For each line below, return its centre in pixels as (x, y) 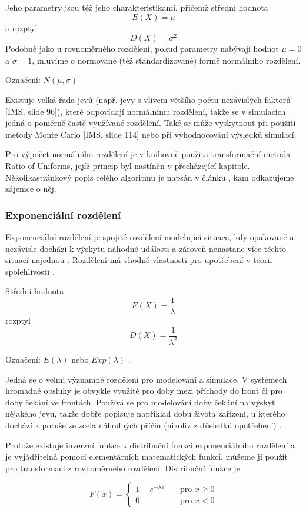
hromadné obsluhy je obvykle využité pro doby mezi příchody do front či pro (144, 390)
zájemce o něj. (31, 189)
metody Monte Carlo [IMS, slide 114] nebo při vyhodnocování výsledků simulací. (151, 134)
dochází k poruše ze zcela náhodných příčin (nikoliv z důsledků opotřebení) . (144, 425)
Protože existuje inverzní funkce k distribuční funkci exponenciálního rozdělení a (150, 445)
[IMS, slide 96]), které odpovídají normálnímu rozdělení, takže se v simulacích (146, 111)
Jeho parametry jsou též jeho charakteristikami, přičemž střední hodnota (137, 7)
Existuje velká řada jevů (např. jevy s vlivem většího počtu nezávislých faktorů (148, 100)
